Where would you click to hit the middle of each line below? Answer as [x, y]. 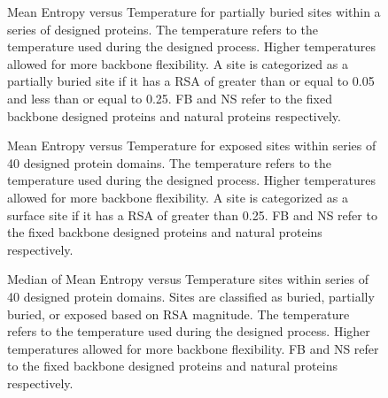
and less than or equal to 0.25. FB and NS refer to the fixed [170, 98]
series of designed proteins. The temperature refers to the [163, 29]
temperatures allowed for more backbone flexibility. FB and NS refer [193, 348]
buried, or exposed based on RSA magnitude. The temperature [178, 314]
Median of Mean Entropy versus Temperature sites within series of [188, 279]
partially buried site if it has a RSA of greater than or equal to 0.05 [191, 81]
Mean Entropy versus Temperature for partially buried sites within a [194, 11]
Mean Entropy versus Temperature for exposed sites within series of [192, 145]
